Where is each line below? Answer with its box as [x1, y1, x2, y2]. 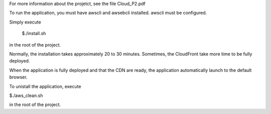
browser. [9, 74, 28, 80]
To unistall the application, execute [9, 83, 81, 89]
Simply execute [9, 19, 41, 25]
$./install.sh [22, 30, 46, 36]
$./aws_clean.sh [9, 92, 43, 98]
